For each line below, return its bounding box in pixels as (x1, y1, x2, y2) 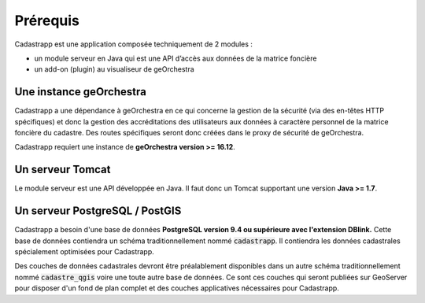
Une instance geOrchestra (14, 85, 147, 98)
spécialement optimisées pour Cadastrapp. (14, 247, 155, 256)
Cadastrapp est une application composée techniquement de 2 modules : (14, 39, 253, 49)
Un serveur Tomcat (14, 163, 111, 176)
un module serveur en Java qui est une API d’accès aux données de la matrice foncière (34, 54, 317, 63)
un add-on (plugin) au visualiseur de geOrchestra (34, 65, 194, 74)
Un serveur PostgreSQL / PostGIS (14, 205, 182, 218)
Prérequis (14, 12, 80, 29)
